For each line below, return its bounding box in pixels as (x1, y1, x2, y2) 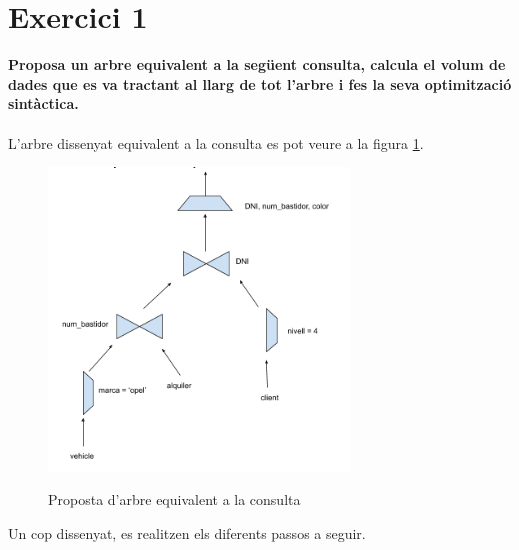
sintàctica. (8, 93, 79, 114)
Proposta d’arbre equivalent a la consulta (48, 489, 301, 510)
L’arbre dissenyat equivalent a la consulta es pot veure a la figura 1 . (8, 132, 424, 153)
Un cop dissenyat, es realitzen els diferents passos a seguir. (8, 523, 366, 544)
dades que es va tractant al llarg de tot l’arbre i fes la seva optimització (8, 73, 512, 94)
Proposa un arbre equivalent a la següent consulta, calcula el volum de (8, 54, 506, 75)
